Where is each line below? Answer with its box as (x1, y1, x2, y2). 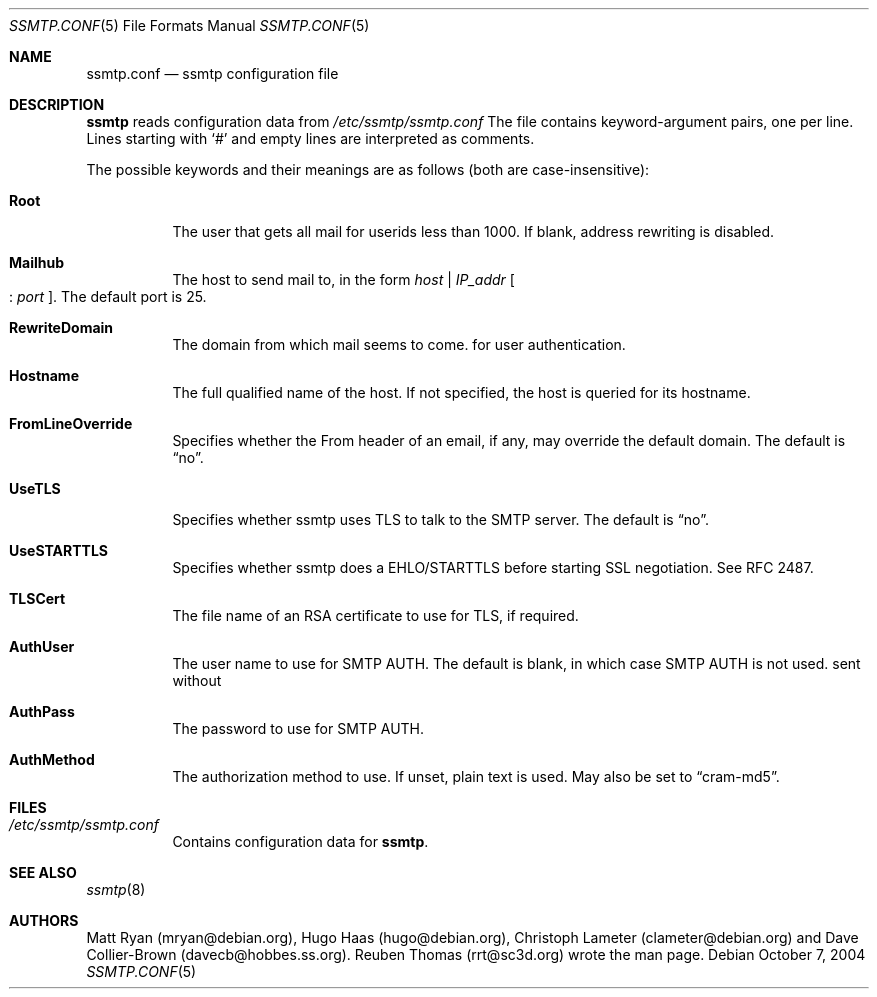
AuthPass (9, 703, 75, 720)
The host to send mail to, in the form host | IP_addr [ (172, 271, 515, 288)
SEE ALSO (9, 864, 77, 881)
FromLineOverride (9, 415, 133, 432)
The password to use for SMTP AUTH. (172, 720, 425, 737)
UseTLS (9, 480, 61, 497)
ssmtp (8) (86, 881, 146, 898)
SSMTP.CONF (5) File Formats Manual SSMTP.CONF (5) (9, 17, 370, 34)
